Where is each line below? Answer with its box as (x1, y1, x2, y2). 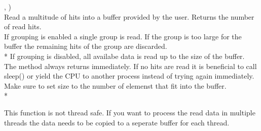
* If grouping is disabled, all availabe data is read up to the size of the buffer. (4, 50, 245, 61)
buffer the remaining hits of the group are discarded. (4, 41, 167, 51)
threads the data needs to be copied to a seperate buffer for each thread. (4, 117, 230, 127)
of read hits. (4, 21, 42, 32)
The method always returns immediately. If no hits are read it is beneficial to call (4, 60, 257, 71)
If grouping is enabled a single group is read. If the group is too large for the (4, 31, 242, 41)
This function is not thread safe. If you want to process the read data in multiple (4, 107, 255, 117)
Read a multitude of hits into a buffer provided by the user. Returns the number (4, 11, 254, 22)
